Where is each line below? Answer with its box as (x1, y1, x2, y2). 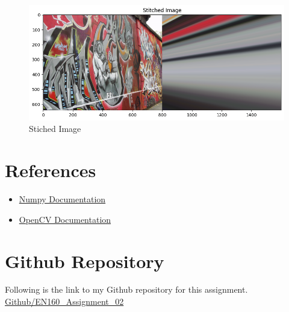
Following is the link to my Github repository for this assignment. (5, 283, 248, 296)
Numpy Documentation (19, 193, 106, 205)
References (5, 158, 96, 183)
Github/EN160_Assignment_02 (5, 295, 124, 308)
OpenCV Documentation (19, 213, 111, 225)
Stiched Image (29, 122, 81, 135)
